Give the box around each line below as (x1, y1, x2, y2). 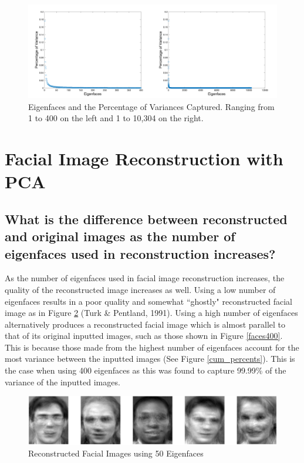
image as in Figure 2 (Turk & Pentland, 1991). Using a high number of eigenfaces (5, 307, 298, 319)
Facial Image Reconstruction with (5, 146, 283, 170)
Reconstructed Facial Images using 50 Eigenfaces (28, 447, 204, 459)
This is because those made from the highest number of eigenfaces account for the (5, 341, 299, 353)
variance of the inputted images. (5, 375, 120, 388)
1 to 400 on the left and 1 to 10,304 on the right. (28, 112, 204, 124)
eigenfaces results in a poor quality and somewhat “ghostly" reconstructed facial (5, 295, 293, 307)
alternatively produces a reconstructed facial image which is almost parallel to (5, 318, 286, 330)
